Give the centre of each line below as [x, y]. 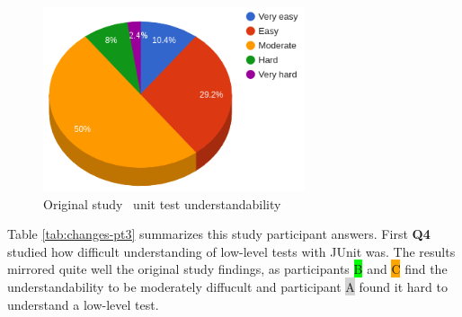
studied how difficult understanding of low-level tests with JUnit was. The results [231, 251]
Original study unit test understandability [162, 203]
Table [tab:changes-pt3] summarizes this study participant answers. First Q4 [219, 234]
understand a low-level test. [83, 304]
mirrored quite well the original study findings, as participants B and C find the [227, 269]
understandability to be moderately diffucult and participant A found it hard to [227, 286]
